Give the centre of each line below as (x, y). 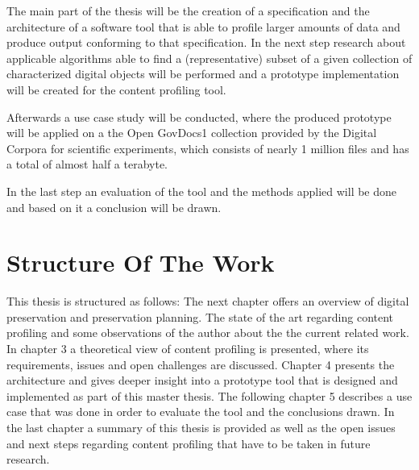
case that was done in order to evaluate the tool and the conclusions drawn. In (201, 412)
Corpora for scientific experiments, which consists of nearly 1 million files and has (208, 148)
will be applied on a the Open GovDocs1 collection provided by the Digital (192, 133)
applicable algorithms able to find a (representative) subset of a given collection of (209, 58)
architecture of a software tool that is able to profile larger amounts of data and (203, 26)
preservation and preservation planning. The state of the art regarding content (200, 316)
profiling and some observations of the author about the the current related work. (208, 333)
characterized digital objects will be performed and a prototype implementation (203, 74)
